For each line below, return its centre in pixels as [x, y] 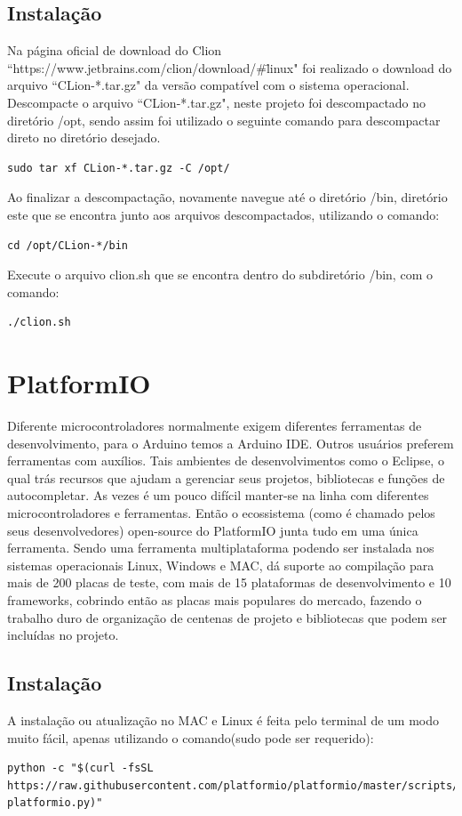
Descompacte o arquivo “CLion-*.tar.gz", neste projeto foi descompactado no [217, 102]
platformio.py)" [55, 803]
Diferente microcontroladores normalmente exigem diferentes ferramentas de [215, 426]
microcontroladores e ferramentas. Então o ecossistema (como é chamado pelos [221, 513]
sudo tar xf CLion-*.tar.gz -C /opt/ [119, 168]
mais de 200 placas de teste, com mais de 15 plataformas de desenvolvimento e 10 [229, 582]
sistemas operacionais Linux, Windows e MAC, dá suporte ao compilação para [221, 565]
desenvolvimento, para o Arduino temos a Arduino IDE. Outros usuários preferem [231, 443]
